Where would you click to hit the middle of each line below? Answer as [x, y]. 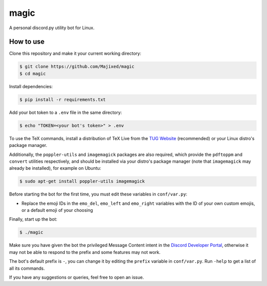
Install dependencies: [31, 86]
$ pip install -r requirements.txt [63, 99]
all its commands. [27, 268]
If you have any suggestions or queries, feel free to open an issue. [77, 277]
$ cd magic [33, 73]
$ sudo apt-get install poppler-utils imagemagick [82, 181]
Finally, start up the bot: [33, 219]
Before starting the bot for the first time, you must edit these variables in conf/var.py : [98, 194]
